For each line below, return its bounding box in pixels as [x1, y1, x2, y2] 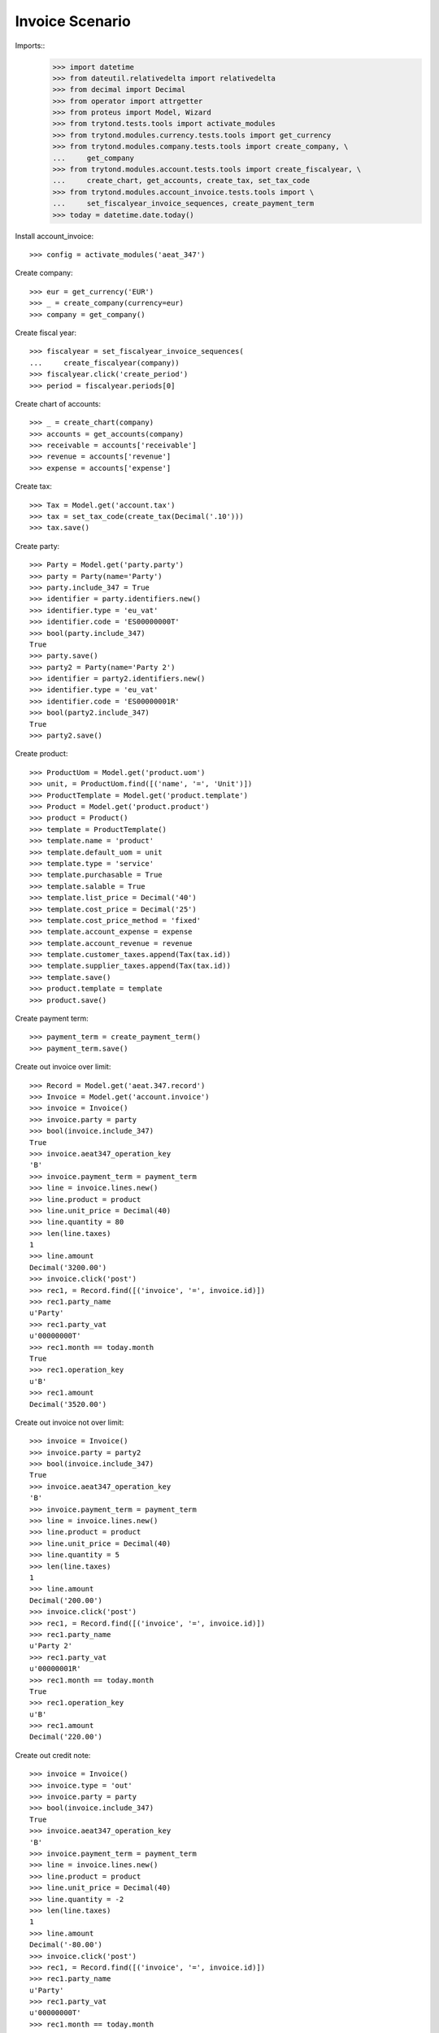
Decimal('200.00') [29, 1595, 103, 1605]
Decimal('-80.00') [29, 1940, 103, 1949]
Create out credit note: [15, 1750, 91, 1760]
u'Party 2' [29, 1641, 73, 1651]
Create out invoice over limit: [15, 1062, 111, 1072]
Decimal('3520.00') [29, 1400, 107, 1408]
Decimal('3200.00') [29, 1263, 107, 1272]
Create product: [15, 749, 68, 759]
